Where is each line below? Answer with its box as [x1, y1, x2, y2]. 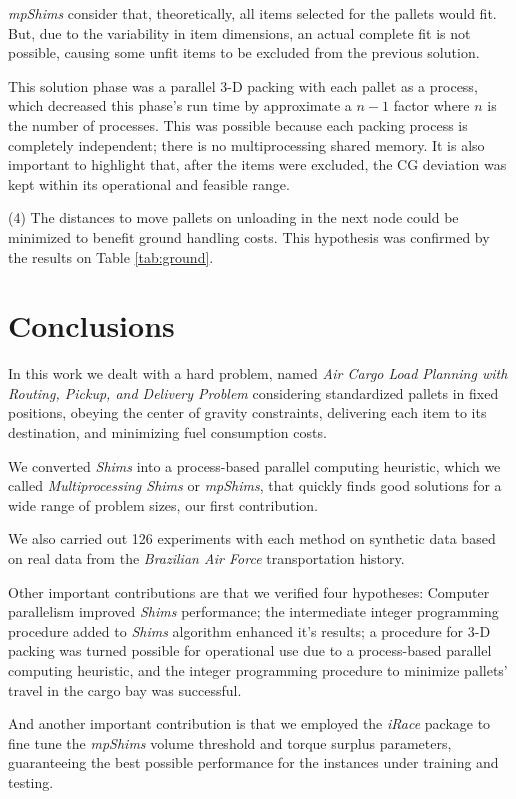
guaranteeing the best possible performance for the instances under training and [8, 752, 499, 773]
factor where [393, 95, 470, 116]
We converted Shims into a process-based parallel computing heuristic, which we [8, 455, 501, 476]
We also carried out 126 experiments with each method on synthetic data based [8, 528, 496, 549]
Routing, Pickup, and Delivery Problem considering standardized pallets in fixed [8, 382, 499, 403]
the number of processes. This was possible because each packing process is [8, 114, 468, 135]
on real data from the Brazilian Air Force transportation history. [8, 548, 405, 568]
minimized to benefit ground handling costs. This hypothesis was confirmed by [8, 226, 490, 247]
